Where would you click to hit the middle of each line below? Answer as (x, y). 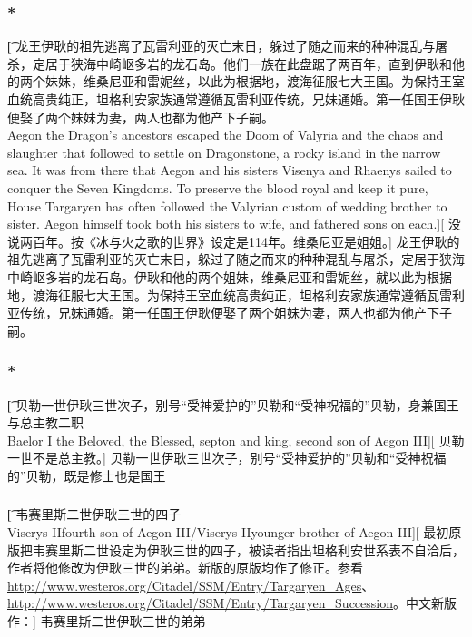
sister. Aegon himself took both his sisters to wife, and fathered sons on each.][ (226, 224)
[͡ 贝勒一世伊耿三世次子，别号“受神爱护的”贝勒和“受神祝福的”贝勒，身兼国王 (233, 404)
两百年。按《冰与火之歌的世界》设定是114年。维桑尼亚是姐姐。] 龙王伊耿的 (240, 241)
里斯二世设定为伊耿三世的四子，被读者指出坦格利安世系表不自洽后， (261, 549)
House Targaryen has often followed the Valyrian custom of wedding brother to (227, 206)
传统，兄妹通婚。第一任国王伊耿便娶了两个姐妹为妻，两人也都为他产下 (229, 313)
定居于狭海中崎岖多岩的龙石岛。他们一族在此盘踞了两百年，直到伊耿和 (242, 63)
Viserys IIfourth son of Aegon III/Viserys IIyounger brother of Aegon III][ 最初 (228, 532)
